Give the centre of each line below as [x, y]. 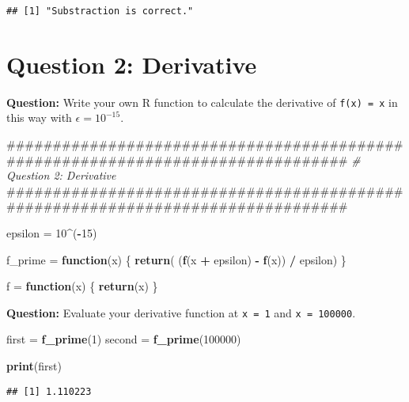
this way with [39, 118]
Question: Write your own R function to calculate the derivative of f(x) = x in [202, 102]
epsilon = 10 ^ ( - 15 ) [52, 233]
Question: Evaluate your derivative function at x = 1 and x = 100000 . [181, 312]
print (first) [34, 366]
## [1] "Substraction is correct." [100, 11]
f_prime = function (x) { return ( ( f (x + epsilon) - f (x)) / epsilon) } [176, 259]
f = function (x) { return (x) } [82, 286]
